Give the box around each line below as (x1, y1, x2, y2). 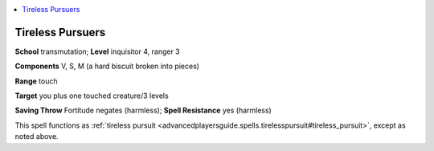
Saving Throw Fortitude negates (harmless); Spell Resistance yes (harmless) (14, 105, 272, 116)
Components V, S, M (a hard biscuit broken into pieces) (14, 61, 200, 71)
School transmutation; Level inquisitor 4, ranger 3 (14, 47, 180, 56)
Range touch (14, 76, 58, 86)
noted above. (14, 132, 59, 141)
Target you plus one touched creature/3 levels (14, 91, 169, 100)
